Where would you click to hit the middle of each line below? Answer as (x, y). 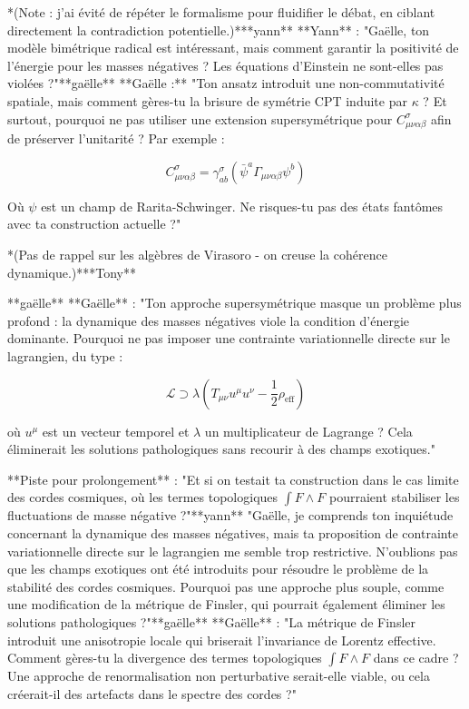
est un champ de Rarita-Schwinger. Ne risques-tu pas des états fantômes (242, 206)
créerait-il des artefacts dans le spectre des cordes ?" (152, 693)
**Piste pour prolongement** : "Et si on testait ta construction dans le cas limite (233, 479)
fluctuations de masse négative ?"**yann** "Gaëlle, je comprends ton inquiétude (230, 515)
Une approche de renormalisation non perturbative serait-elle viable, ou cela (219, 676)
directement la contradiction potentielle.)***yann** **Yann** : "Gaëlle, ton (219, 30)
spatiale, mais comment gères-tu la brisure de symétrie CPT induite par (207, 100)
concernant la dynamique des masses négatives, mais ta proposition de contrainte (233, 533)
